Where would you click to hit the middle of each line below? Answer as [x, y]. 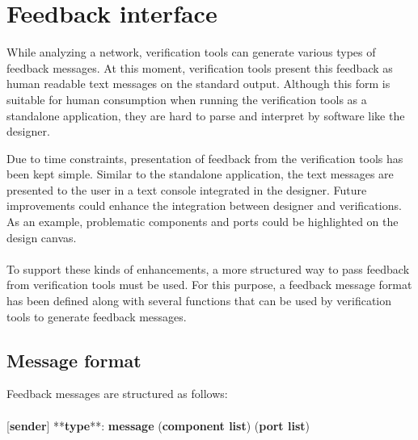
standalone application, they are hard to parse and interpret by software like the [206, 115]
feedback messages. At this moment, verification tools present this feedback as [200, 67]
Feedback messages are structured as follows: [117, 394]
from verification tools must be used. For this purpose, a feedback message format [209, 285]
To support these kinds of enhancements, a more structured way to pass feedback [208, 268]
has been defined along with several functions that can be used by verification [199, 301]
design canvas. [42, 237]
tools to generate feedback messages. [97, 316]
